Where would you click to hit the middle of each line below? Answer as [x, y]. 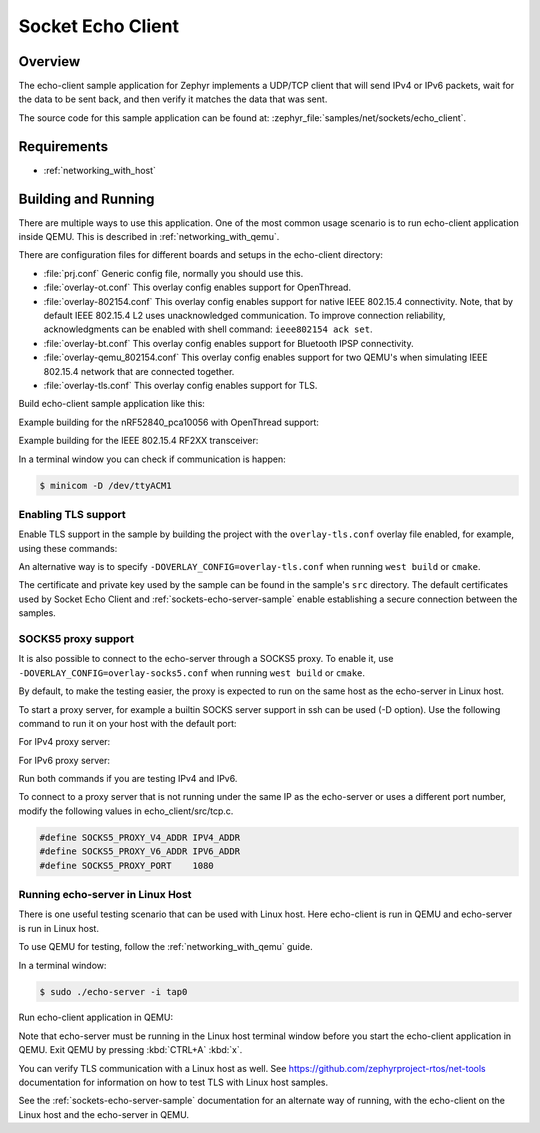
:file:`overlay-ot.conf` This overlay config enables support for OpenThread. [197, 287]
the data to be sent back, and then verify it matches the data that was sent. [173, 99]
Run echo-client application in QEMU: [96, 1017]
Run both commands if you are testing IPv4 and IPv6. [128, 779]
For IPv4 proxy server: [64, 742]
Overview [49, 61]
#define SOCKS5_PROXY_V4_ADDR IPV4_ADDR [139, 837]
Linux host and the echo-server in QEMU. [104, 1114]
